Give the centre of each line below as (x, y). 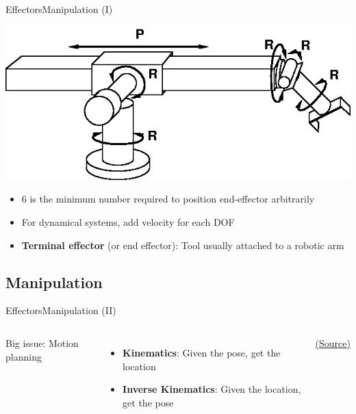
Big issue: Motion (42, 343)
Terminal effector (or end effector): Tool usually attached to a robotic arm (183, 245)
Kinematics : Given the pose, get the (202, 353)
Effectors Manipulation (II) (61, 310)
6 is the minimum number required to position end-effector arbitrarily (168, 199)
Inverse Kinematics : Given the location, (212, 389)
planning (24, 356)
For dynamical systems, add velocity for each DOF (128, 222)
